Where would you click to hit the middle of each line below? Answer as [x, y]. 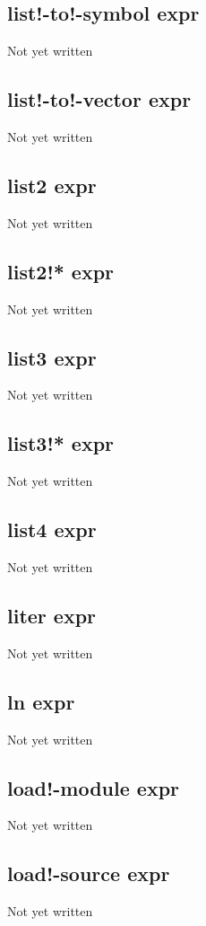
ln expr [41, 701]
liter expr [52, 615]
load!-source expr [89, 873]
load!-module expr [94, 787]
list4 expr [52, 529]
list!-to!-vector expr [99, 99]
